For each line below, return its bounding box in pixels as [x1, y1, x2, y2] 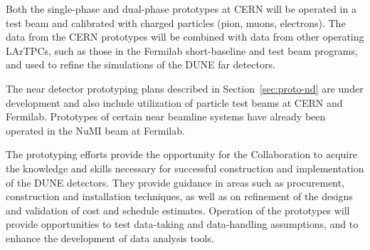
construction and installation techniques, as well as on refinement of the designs [6, 189, 353, 204]
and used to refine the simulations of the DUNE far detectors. [6, 57, 275, 72]
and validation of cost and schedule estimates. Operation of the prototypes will [6, 202, 350, 217]
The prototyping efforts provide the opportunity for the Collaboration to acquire [6, 147, 357, 162]
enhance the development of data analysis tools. [6, 230, 214, 245]
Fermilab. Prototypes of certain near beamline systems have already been [6, 109, 326, 124]
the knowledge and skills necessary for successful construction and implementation [6, 160, 364, 175]
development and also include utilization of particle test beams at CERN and [6, 95, 343, 110]
